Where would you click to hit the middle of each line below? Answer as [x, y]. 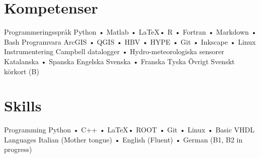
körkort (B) [22, 71]
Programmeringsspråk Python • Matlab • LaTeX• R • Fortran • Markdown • [131, 32]
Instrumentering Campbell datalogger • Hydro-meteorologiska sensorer [114, 51]
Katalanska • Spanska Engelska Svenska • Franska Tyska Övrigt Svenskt [119, 61]
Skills [23, 106]
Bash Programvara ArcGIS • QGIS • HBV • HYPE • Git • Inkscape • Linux [130, 41]
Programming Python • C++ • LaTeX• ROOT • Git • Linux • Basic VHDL [129, 130]
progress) [18, 149]
